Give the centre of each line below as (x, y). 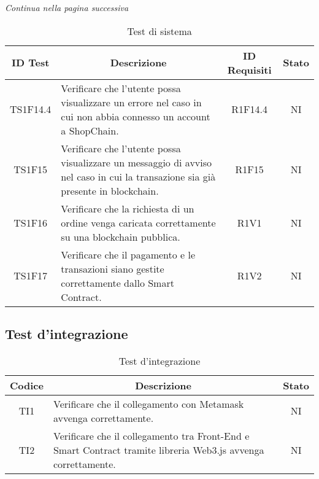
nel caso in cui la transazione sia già (138, 176)
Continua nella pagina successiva (67, 7)
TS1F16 (31, 222)
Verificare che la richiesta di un (128, 208)
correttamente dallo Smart (117, 282)
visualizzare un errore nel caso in (131, 102)
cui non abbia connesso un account (136, 116)
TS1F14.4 (31, 109)
